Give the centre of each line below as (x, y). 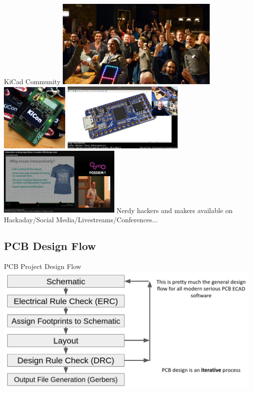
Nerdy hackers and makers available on (175, 210)
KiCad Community (32, 81)
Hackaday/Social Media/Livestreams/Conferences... (81, 219)
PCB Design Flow (50, 245)
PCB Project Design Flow (43, 266)
